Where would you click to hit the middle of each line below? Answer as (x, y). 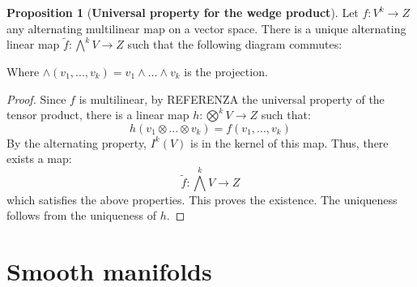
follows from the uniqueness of (81, 215)
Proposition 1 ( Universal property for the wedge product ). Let (183, 12)
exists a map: (39, 158)
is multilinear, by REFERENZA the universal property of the (232, 99)
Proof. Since (36, 99)
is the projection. (226, 71)
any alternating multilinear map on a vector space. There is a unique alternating (206, 28)
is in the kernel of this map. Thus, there (289, 142)
